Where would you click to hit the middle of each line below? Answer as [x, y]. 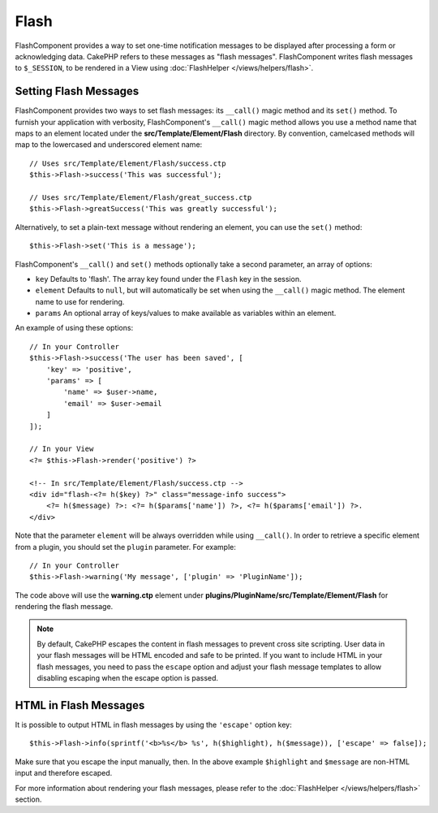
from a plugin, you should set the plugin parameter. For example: [126, 547]
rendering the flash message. [64, 607]
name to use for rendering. [80, 301]
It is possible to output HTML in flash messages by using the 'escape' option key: [153, 724]
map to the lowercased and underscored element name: [109, 145]
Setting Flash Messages [77, 91]
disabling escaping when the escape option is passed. [128, 678]
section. [28, 799]
